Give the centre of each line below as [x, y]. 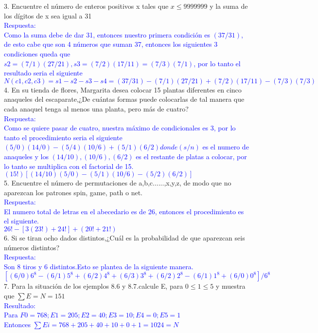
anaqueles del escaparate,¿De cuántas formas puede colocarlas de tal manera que [124, 99]
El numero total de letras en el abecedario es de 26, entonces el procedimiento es [124, 211]
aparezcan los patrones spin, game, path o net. [73, 192]
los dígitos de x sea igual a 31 [48, 15]
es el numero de [226, 147]
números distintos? [32, 247]
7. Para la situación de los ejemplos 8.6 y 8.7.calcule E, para [94, 286]
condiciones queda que [37, 53]
